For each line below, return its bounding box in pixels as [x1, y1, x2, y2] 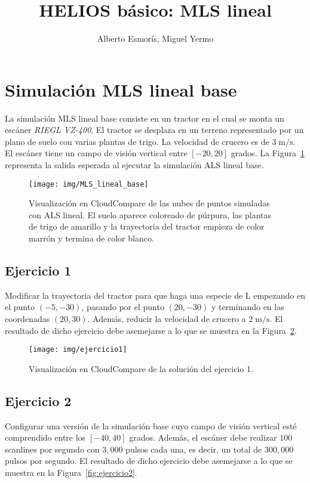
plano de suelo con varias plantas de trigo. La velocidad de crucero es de [5, 135, 269, 147]
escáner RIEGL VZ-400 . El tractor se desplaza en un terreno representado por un [5, 123, 304, 136]
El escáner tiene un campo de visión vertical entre [5, 147, 188, 159]
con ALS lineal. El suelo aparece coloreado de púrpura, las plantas [29, 208, 272, 221]
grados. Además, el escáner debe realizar [129, 431, 277, 444]
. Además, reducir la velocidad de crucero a [87, 312, 246, 325]
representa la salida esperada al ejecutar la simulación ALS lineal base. [5, 159, 264, 171]
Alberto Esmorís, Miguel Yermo [97, 32, 214, 45]
